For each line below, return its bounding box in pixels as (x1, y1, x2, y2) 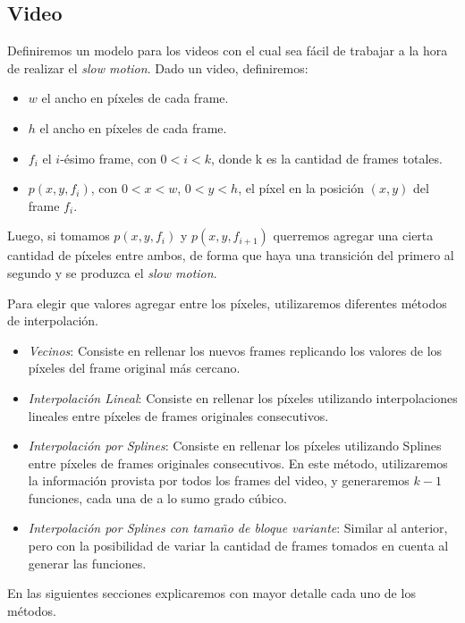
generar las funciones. (28, 553, 147, 572)
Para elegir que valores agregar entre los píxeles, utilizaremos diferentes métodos (7, 293, 447, 312)
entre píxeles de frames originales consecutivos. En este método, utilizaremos (28, 453, 448, 472)
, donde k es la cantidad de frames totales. (211, 148, 443, 167)
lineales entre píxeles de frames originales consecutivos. (28, 406, 329, 425)
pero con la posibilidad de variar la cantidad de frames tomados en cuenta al (28, 536, 449, 555)
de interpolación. (7, 311, 98, 330)
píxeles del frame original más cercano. (28, 358, 241, 377)
